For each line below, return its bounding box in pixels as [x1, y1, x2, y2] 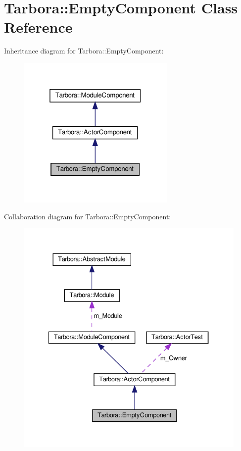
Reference [4, 17, 73, 37]
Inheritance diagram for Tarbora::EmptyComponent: [4, 46, 164, 56]
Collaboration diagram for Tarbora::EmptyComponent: [4, 211, 171, 221]
